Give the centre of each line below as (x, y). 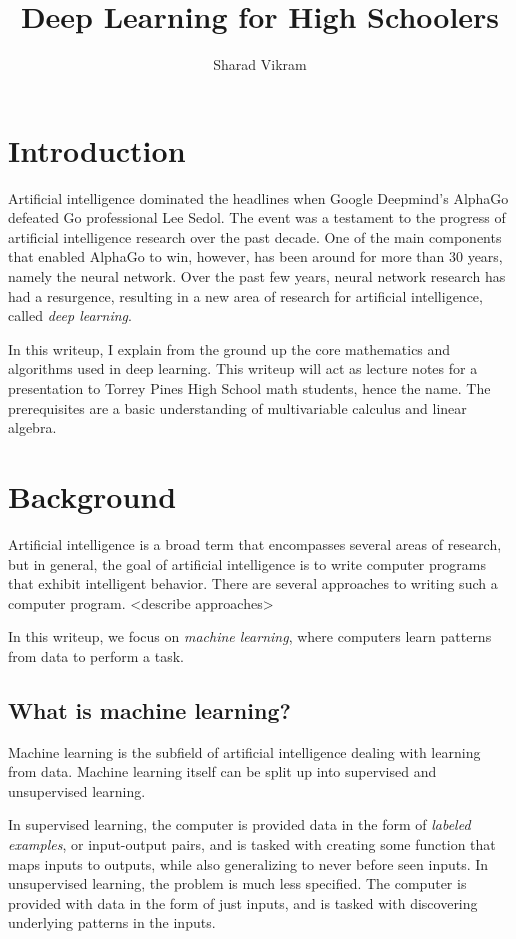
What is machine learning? (149, 709)
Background (92, 495)
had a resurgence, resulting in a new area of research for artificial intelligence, (245, 295)
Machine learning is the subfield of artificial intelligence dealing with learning (244, 751)
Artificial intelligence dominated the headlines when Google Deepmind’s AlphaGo (258, 197)
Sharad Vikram (260, 64)
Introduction (97, 149)
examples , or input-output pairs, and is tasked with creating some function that (252, 844)
